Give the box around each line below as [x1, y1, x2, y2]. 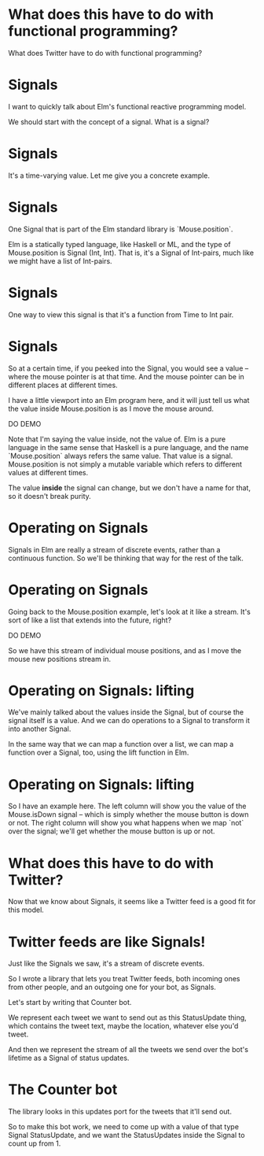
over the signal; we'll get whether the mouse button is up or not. [8, 826, 215, 836]
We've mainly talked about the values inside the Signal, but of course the [8, 707, 244, 717]
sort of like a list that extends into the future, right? [8, 615, 172, 625]
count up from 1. [8, 1139, 61, 1148]
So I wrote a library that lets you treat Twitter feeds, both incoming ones [8, 974, 241, 984]
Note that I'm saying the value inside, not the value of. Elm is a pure [8, 434, 226, 444]
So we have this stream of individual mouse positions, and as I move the [8, 645, 242, 655]
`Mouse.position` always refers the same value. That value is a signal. [8, 451, 233, 460]
